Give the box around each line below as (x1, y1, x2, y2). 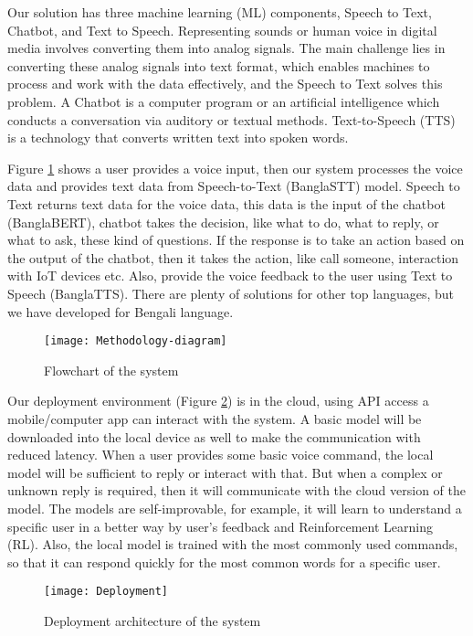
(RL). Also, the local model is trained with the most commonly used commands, (7, 535, 458, 554)
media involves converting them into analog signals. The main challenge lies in (7, 38, 446, 58)
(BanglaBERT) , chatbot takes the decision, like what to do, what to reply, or (7, 212, 439, 231)
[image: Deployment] (44, 585, 169, 599)
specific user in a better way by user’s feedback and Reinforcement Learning (7, 516, 433, 535)
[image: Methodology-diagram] (44, 334, 227, 348)
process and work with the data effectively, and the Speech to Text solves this (7, 74, 443, 93)
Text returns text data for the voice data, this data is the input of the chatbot (7, 194, 446, 213)
